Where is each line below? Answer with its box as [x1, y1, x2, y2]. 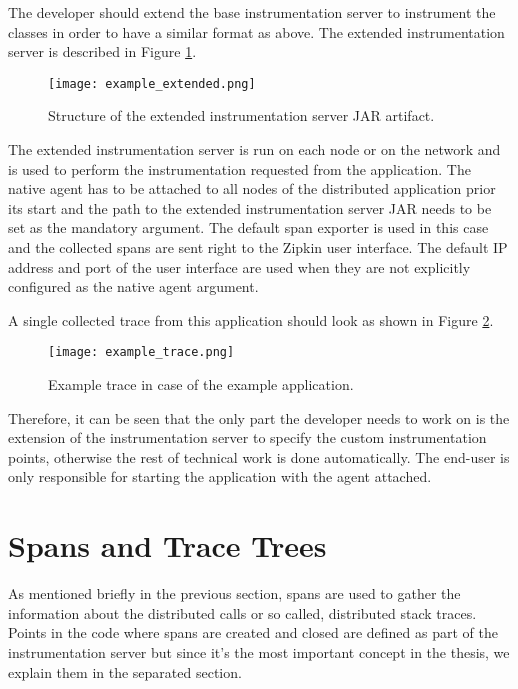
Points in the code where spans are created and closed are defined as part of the [8, 622, 498, 643]
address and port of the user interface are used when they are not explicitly [8, 256, 471, 277]
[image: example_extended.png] [48, 76, 256, 91]
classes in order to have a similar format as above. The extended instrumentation [8, 21, 505, 42]
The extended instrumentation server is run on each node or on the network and [8, 139, 501, 160]
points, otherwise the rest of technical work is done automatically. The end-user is [8, 446, 510, 467]
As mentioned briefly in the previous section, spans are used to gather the [8, 583, 461, 604]
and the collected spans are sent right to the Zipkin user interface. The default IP [8, 237, 508, 257]
